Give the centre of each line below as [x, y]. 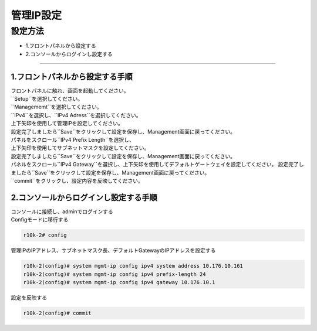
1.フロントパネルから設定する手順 [72, 76]
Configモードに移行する [40, 220]
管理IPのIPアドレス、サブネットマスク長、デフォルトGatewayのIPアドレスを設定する [113, 250]
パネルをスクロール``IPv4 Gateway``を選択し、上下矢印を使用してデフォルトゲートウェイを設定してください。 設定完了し [157, 165]
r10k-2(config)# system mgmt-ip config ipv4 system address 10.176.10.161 [133, 266]
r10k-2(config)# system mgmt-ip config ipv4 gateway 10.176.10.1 [119, 282]
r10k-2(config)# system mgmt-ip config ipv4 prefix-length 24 [114, 274]
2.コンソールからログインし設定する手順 [84, 197]
